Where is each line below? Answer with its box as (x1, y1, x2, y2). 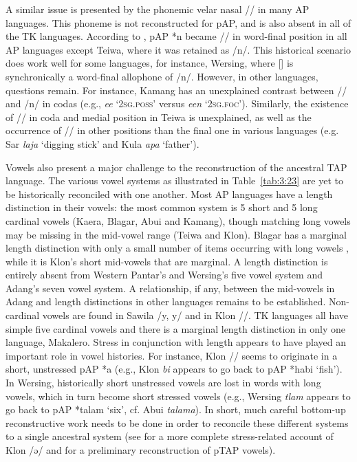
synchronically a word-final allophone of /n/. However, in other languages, (6, 69, 318, 83)
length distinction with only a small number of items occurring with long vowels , (6, 241, 349, 255)
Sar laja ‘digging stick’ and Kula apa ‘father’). (6, 136, 199, 151)
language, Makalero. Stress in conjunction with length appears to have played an (6, 335, 347, 349)
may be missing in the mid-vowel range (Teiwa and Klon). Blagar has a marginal (6, 227, 347, 241)
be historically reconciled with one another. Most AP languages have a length (6, 186, 333, 201)
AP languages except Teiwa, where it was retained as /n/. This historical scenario (6, 42, 351, 56)
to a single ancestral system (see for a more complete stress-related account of (6, 429, 334, 443)
